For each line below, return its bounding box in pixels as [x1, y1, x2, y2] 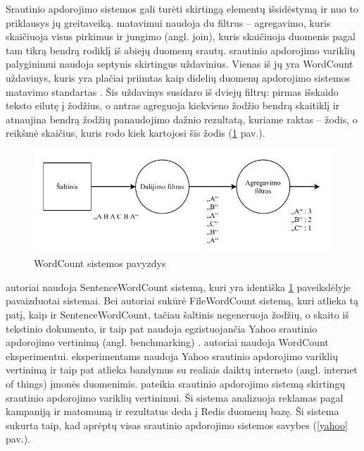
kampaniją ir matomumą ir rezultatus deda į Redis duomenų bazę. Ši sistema [6, 404, 339, 419]
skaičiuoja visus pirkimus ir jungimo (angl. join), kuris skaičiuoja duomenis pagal [6, 29, 356, 44]
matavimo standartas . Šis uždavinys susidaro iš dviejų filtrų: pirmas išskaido [6, 84, 339, 99]
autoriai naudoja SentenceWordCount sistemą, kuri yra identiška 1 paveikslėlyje [6, 279, 351, 294]
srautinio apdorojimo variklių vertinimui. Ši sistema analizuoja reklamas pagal [6, 390, 344, 404]
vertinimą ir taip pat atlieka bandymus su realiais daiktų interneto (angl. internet [6, 362, 358, 377]
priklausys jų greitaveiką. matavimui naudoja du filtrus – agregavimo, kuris [6, 15, 331, 30]
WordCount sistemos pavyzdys [34, 256, 166, 271]
